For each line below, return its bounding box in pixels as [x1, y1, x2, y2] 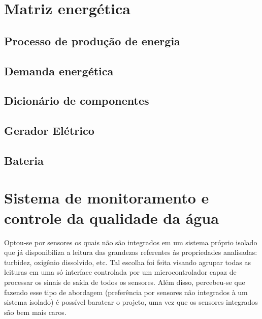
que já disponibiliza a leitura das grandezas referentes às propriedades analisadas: [4, 247, 257, 257]
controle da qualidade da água [4, 207, 219, 228]
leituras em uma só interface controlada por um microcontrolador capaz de [4, 267, 237, 277]
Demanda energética [4, 63, 114, 78]
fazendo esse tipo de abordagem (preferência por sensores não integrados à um [4, 286, 248, 297]
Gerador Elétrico [4, 123, 94, 138]
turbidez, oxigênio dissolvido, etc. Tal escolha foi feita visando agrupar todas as [4, 256, 251, 267]
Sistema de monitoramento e [4, 187, 209, 208]
